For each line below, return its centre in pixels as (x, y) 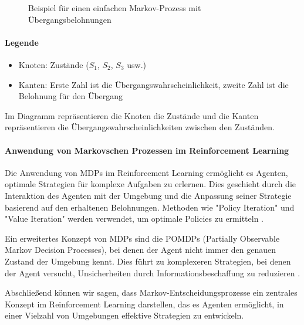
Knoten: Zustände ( (54, 64)
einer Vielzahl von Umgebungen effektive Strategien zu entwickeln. (124, 315)
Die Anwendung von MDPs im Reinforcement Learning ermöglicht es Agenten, (146, 172)
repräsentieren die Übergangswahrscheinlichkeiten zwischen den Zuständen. (140, 127)
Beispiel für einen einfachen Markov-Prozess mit (115, 8)
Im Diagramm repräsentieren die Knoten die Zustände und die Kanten (132, 115)
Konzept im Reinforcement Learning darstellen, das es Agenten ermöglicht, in (144, 304)
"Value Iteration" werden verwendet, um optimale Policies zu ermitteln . (134, 219)
